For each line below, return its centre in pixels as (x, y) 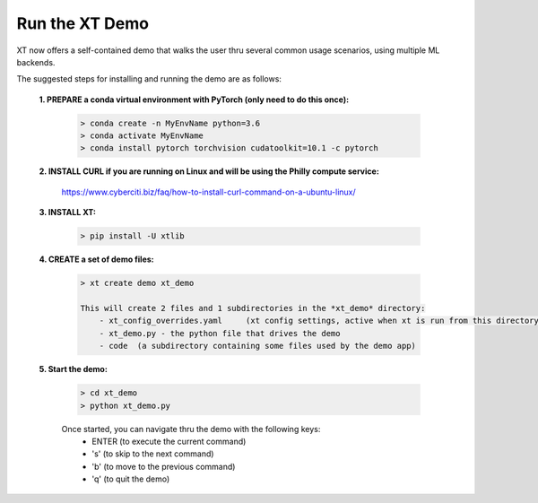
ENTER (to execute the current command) (169, 441)
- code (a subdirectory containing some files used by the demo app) (258, 346)
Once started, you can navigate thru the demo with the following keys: (191, 429)
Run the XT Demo (83, 23)
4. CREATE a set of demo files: (96, 259)
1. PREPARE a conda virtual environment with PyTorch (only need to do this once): (194, 100)
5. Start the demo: (73, 369)
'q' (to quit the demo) (131, 479)
